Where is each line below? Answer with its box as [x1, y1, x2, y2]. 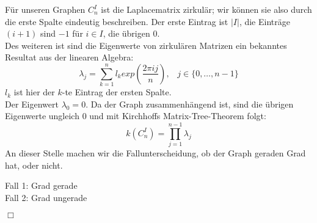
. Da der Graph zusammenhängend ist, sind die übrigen [86, 97, 294, 110]
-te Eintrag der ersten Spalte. [62, 86, 172, 98]
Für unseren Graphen [5, 3, 86, 15]
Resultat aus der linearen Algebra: [5, 51, 134, 64]
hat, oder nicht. [5, 158, 63, 171]
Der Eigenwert [5, 97, 59, 110]
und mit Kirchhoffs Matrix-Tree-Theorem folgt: [89, 109, 266, 122]
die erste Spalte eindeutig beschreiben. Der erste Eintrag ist [5, 15, 228, 27]
